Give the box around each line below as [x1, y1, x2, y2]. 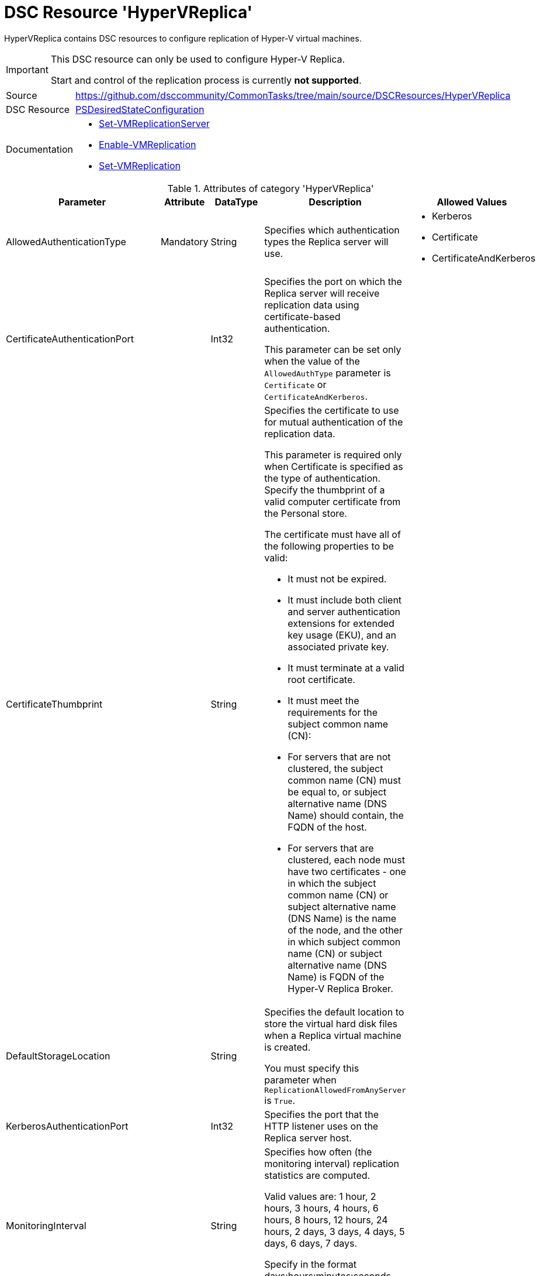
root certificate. [288, 673, 355, 685]
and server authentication [288, 605, 401, 618]
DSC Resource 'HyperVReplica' [4, 2, 253, 22]
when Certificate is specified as [264, 460, 403, 472]
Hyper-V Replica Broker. [288, 982, 393, 994]
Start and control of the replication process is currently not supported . [50, 74, 362, 86]
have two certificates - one [288, 865, 406, 877]
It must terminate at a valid [288, 661, 404, 674]
